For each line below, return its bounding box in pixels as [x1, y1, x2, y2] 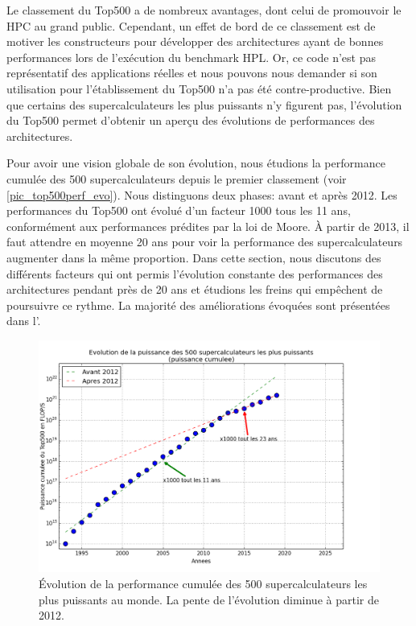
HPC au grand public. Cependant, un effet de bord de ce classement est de [6, 17, 376, 34]
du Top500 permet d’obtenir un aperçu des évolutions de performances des [6, 112, 375, 129]
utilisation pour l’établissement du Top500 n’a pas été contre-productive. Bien [6, 80, 392, 97]
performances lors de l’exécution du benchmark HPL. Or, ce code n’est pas [6, 48, 376, 65]
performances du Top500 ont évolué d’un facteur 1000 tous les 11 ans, [6, 202, 351, 219]
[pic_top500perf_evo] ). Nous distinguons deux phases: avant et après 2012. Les [6, 186, 397, 203]
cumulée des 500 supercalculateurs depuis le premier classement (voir [6, 170, 347, 187]
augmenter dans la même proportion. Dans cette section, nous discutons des [6, 249, 381, 266]
